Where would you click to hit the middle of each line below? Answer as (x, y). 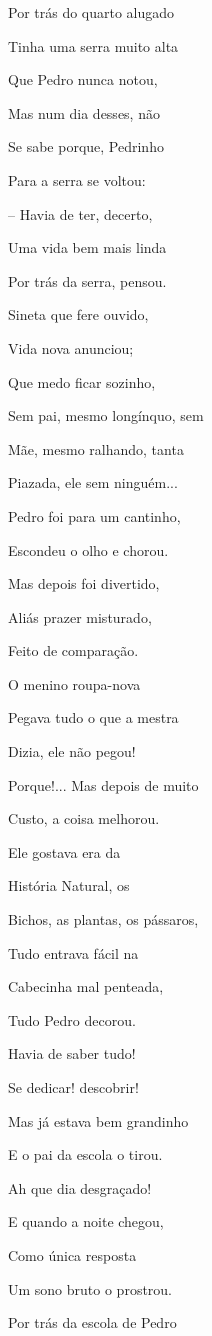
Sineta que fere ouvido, (78, 314)
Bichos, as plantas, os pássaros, (103, 919)
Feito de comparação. (73, 650)
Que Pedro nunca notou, (83, 79)
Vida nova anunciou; (71, 347)
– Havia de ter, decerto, (80, 213)
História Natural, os (69, 885)
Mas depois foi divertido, (84, 583)
